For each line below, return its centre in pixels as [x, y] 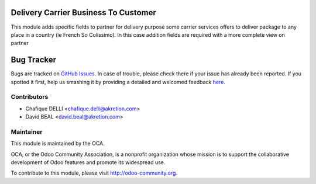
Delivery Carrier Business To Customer [83, 13]
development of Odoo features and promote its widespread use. [88, 162]
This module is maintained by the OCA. [58, 144]
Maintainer [27, 131]
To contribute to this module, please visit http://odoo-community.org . [94, 173]
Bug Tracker [34, 60]
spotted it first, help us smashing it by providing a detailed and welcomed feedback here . [118, 82]
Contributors [30, 97]
